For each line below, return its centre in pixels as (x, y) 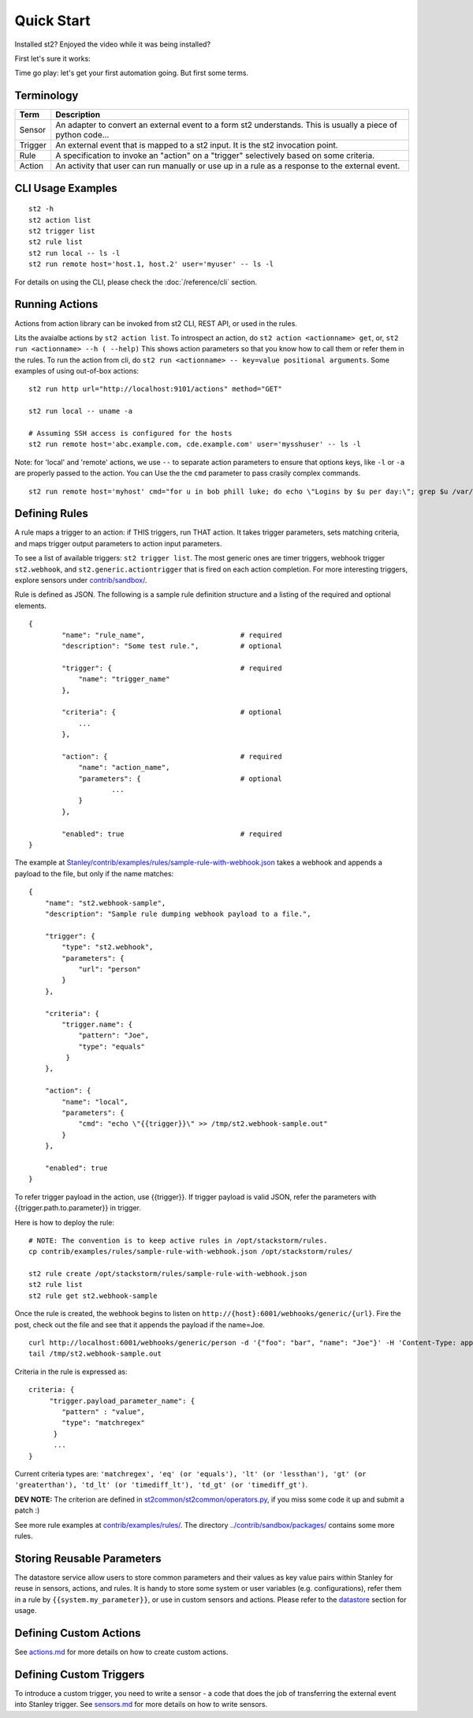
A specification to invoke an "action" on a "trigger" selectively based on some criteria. (215, 156)
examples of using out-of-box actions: (77, 371)
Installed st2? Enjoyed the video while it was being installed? (113, 44)
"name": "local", (95, 1102)
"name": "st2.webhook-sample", (105, 903)
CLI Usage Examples (66, 188)
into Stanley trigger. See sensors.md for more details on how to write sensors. (141, 1705)
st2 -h (41, 209)
